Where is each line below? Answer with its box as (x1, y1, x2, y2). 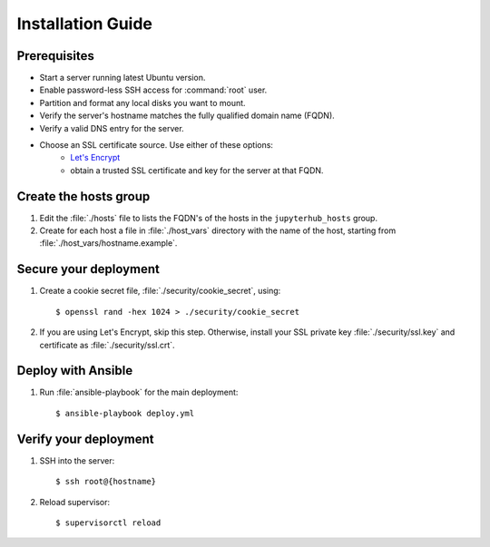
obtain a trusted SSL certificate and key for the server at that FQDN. (70, 164, 324, 176)
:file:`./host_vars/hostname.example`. (39, 238, 178, 249)
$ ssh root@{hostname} (55, 476, 157, 487)
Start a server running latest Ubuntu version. (39, 73, 206, 83)
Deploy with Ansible (16, 363, 133, 378)
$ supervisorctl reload (55, 517, 162, 528)
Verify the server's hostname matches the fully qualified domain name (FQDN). (39, 110, 335, 122)
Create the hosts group (16, 189, 151, 204)
